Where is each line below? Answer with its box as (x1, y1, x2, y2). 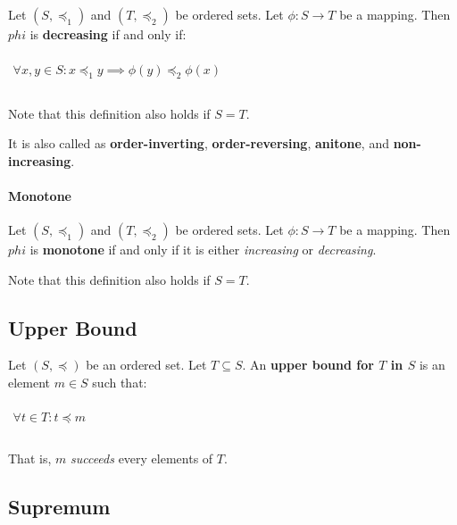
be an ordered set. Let (86, 355, 207, 374)
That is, (8, 448, 52, 467)
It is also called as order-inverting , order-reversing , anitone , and (8, 134, 389, 153)
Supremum (8, 492, 111, 520)
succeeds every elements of (70, 448, 213, 467)
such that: (92, 373, 147, 392)
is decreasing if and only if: (29, 25, 187, 43)
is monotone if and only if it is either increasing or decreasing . (29, 240, 377, 259)
